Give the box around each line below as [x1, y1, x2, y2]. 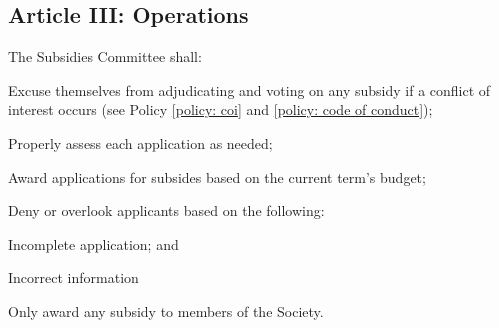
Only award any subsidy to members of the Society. [8, 300, 324, 321]
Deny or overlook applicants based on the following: [8, 200, 325, 221]
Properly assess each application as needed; [8, 132, 273, 153]
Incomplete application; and [8, 233, 179, 254]
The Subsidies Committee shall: [8, 46, 202, 67]
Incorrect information [8, 267, 139, 288]
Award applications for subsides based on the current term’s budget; [8, 166, 426, 187]
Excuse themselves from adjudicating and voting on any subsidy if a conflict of [8, 79, 491, 100]
